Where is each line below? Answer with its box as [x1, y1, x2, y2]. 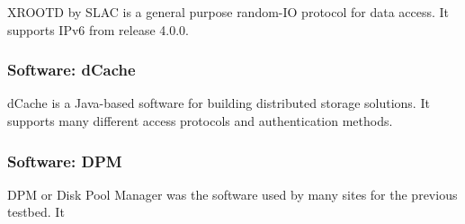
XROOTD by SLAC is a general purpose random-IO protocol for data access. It [7, 3, 450, 21]
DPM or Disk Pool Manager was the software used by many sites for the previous [7, 184, 458, 203]
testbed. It [7, 202, 65, 221]
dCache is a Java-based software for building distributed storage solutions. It [7, 94, 430, 112]
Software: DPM [7, 149, 122, 172]
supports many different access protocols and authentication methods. [7, 112, 393, 130]
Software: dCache [7, 58, 136, 81]
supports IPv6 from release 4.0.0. [7, 20, 189, 39]
